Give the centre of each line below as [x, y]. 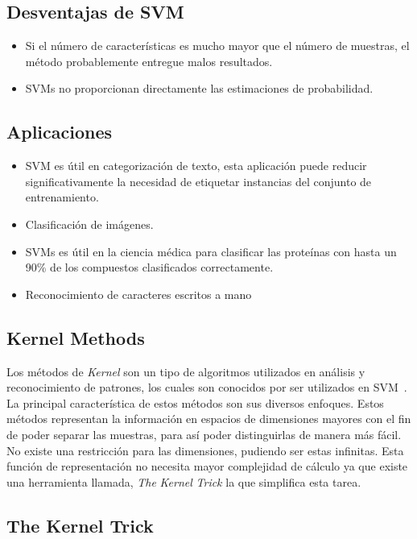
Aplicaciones [60, 132]
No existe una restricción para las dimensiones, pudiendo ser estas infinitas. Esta [205, 450]
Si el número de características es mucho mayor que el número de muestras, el [217, 46]
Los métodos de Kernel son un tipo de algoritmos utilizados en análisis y [186, 371]
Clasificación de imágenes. [89, 224]
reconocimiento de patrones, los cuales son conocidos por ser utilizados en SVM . [207, 387]
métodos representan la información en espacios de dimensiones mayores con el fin [209, 419]
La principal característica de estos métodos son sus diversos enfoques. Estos [195, 402]
